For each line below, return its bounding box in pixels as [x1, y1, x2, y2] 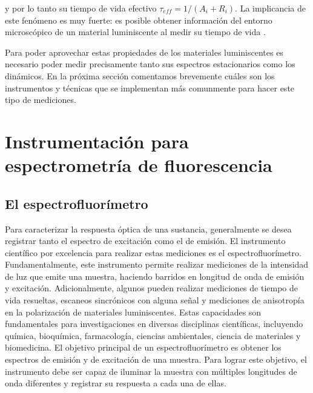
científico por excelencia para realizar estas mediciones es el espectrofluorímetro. [5, 246, 301, 259]
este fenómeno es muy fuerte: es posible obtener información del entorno [5, 13, 272, 26]
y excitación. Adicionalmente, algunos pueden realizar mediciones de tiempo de [5, 282, 298, 294]
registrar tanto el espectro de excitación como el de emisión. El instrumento [5, 234, 286, 247]
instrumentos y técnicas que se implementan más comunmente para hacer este [5, 81, 295, 94]
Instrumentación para [5, 128, 189, 153]
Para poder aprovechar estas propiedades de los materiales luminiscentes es [5, 45, 283, 58]
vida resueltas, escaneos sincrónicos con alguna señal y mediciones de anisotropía [5, 294, 305, 306]
